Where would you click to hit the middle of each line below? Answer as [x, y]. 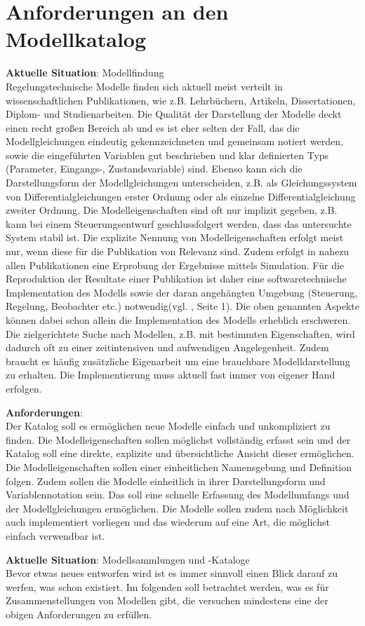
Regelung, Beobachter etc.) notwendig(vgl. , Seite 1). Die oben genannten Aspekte [182, 306]
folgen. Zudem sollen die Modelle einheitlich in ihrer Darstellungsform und [166, 481]
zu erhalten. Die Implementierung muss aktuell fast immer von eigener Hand [171, 375]
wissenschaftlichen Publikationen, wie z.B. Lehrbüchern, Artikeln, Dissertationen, [181, 100]
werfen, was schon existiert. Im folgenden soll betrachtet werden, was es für [167, 586]
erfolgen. [24, 388]
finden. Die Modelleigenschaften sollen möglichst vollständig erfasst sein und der [178, 439]
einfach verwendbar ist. [55, 535]
